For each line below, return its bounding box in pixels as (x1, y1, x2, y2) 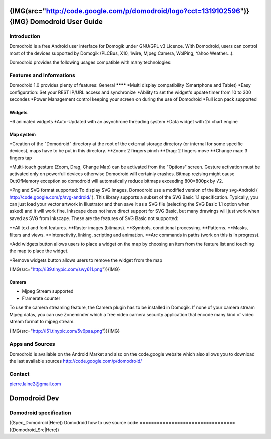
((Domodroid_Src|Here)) (9, 427, 60, 433)
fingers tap (9, 155, 32, 161)
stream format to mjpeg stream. (9, 319, 75, 325)
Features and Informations (9, 72, 75, 79)
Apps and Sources (9, 341, 55, 348)
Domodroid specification (9, 409, 71, 416)
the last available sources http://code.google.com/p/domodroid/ (9, 358, 142, 364)
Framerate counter (22, 295, 60, 301)
